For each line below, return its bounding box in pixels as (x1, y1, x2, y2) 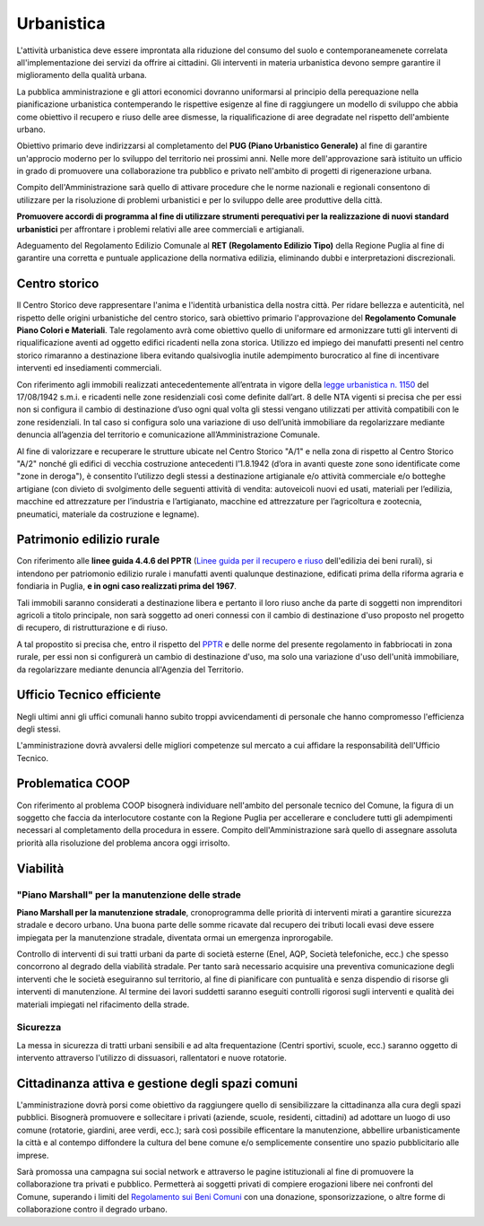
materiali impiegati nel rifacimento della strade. (16, 999, 190, 1010)
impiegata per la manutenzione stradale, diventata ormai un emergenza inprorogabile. (16, 932, 333, 942)
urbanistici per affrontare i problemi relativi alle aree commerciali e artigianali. (16, 223, 305, 234)
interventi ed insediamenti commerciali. (16, 363, 162, 373)
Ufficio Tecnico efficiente (16, 687, 161, 703)
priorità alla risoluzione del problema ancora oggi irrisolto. (16, 837, 230, 848)
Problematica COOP (16, 776, 130, 792)
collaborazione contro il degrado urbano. (16, 1204, 168, 1215)
